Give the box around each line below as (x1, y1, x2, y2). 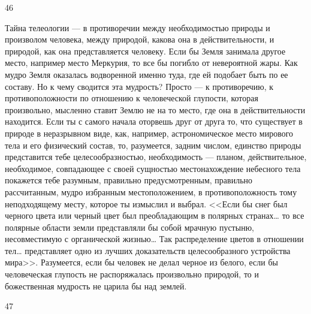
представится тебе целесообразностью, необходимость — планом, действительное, (5, 150, 307, 163)
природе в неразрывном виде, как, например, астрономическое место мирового (5, 126, 294, 139)
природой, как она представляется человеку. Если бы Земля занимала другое (5, 44, 286, 57)
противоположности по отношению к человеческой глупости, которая (5, 92, 258, 104)
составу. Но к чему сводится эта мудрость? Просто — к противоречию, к (5, 80, 274, 92)
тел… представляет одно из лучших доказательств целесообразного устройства (5, 244, 291, 256)
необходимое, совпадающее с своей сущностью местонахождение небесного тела (5, 162, 301, 174)
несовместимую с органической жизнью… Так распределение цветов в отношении (5, 233, 304, 245)
